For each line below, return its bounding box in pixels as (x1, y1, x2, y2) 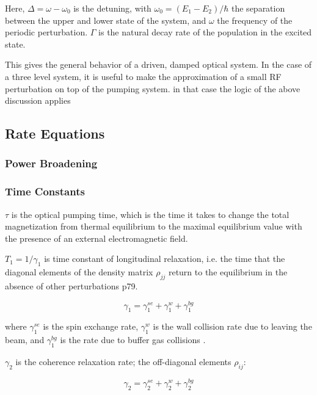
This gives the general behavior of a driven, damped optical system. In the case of (5, 58, 312, 71)
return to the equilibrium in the (168, 266, 288, 278)
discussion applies (5, 94, 71, 107)
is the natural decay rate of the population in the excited (98, 26, 312, 38)
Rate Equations (5, 124, 105, 143)
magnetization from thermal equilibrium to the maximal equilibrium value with (5, 220, 302, 233)
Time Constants (5, 184, 85, 199)
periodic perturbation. (5, 26, 88, 38)
